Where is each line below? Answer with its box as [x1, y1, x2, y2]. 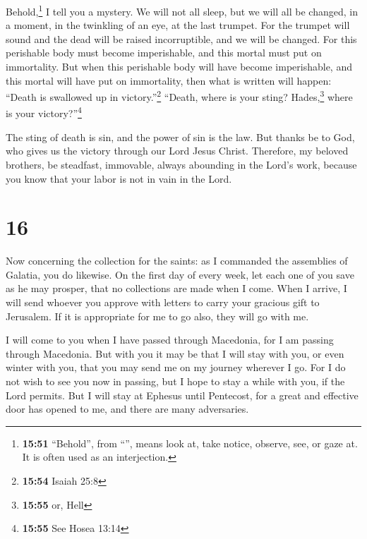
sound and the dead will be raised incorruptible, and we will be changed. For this [6, 31, 357, 46]
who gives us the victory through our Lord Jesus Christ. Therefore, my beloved [6, 143, 349, 158]
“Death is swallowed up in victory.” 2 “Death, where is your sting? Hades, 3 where [6, 87, 353, 104]
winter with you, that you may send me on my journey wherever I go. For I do [6, 360, 346, 375]
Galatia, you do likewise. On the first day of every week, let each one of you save [6, 267, 354, 281]
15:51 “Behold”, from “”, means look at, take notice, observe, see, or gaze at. [22, 435, 358, 450]
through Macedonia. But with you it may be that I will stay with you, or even [6, 346, 344, 361]
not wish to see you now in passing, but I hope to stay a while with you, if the [6, 373, 345, 388]
